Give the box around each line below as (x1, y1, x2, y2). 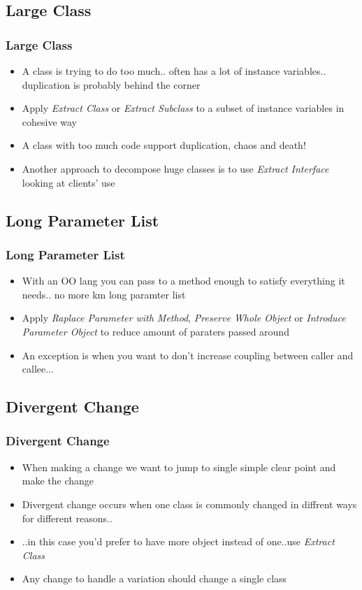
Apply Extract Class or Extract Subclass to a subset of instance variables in (22, 101, 345, 115)
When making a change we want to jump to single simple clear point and (22, 459, 336, 474)
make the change (22, 473, 94, 488)
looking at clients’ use (22, 175, 115, 189)
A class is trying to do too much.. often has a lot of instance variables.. (22, 64, 326, 78)
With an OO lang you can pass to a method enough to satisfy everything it (22, 273, 345, 288)
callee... (22, 361, 54, 376)
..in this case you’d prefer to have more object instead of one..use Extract (22, 534, 335, 549)
